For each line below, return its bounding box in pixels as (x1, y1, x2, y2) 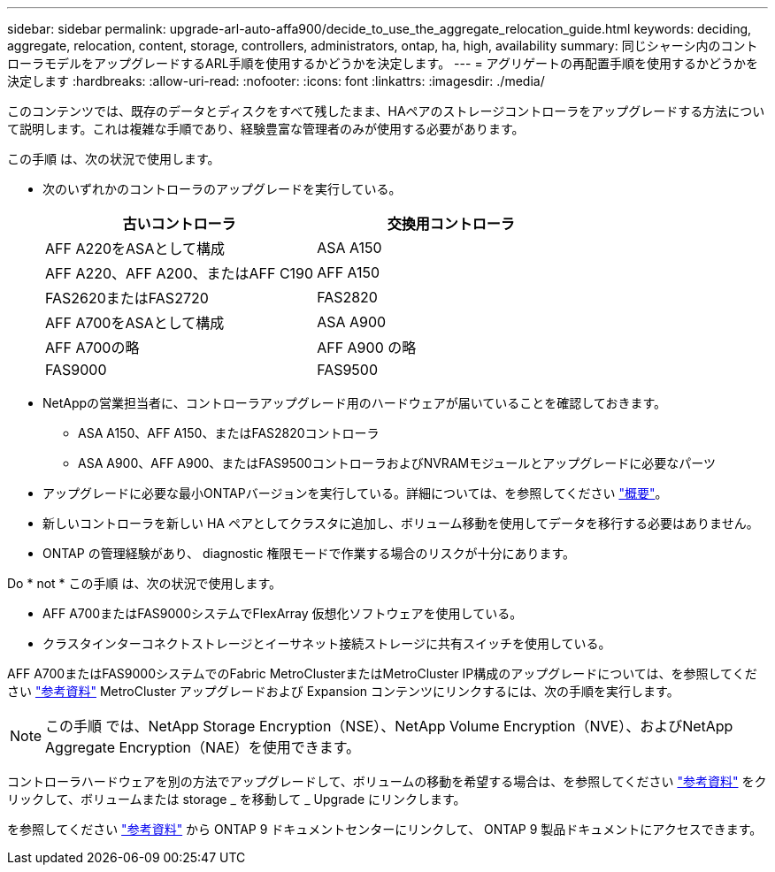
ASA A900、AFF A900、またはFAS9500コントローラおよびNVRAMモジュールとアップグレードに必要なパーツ (78, 455, 716, 470)
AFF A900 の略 (317, 339, 417, 356)
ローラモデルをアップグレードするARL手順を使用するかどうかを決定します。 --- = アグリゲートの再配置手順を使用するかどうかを (7, 56, 758, 71)
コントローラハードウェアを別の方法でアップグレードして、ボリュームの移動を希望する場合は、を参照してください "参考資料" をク (7, 774, 767, 789)
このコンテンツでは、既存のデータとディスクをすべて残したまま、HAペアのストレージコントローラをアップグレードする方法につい (7, 103, 765, 119)
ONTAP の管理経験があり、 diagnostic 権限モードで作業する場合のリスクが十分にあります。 (42, 546, 575, 561)
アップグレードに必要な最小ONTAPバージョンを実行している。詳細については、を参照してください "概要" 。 (42, 486, 668, 501)
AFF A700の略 (45, 339, 140, 356)
